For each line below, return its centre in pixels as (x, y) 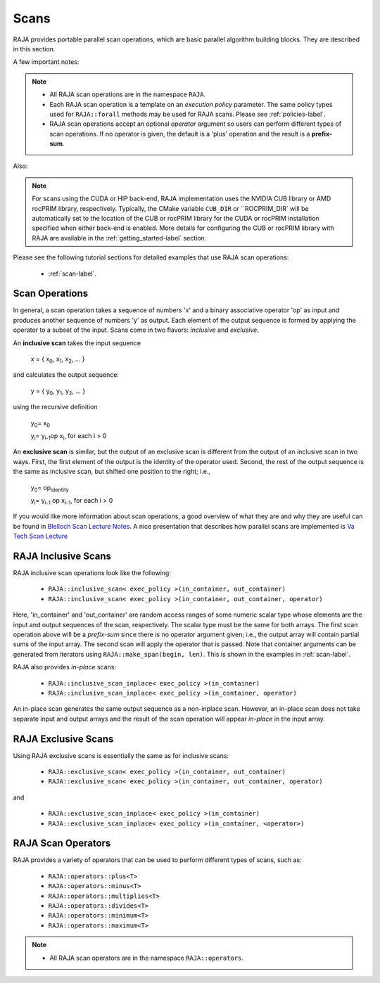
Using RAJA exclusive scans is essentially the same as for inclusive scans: (121, 755)
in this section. (34, 49)
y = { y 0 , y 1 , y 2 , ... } (58, 392)
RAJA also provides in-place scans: (64, 667)
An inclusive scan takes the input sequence (77, 343)
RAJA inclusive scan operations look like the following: (92, 573)
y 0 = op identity (50, 488)
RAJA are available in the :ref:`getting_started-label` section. (119, 238)
